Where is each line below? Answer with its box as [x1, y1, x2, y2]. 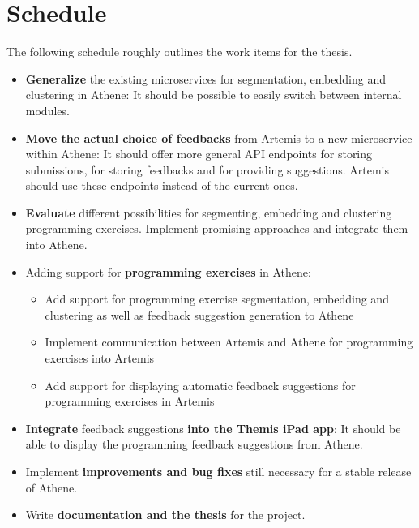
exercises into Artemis [45, 350, 155, 367]
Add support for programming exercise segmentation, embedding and [45, 290, 389, 307]
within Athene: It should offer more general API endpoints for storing [25, 145, 373, 162]
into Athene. [25, 236, 88, 253]
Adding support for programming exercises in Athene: [25, 263, 311, 280]
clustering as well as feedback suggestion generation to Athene [45, 306, 354, 323]
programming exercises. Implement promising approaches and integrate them [25, 220, 408, 237]
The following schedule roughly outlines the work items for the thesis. [6, 43, 353, 60]
